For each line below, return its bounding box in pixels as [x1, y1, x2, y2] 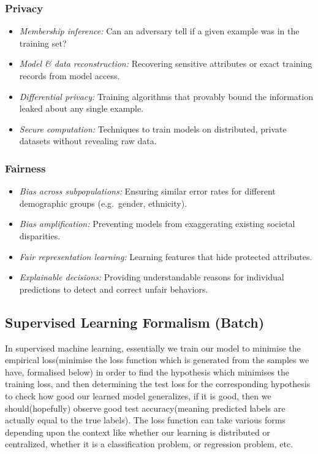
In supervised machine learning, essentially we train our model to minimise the [5, 341, 301, 354]
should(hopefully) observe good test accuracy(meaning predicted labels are [5, 401, 286, 414]
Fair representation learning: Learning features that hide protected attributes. [19, 250, 312, 263]
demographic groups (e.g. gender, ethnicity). [19, 196, 187, 209]
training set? [19, 36, 67, 49]
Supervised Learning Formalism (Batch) [5, 312, 265, 331]
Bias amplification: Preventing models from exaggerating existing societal [19, 217, 295, 230]
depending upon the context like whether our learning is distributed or [5, 425, 270, 438]
